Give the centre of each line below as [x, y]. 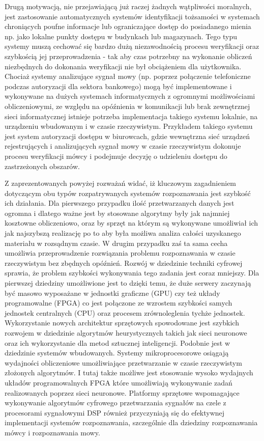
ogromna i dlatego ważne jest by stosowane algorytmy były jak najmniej [117, 213]
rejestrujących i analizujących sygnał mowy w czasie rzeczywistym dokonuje [123, 146]
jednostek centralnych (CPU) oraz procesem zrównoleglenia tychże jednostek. [125, 312]
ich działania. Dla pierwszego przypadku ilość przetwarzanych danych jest [120, 203]
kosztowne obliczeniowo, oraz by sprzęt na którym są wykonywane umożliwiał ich [131, 223]
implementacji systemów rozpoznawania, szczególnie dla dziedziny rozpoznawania [131, 422]
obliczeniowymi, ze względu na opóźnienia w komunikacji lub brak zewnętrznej [127, 106]
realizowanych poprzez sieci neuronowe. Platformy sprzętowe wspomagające [122, 392]
